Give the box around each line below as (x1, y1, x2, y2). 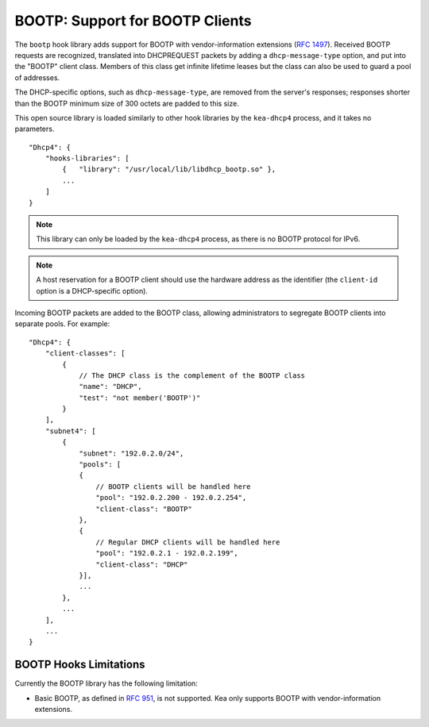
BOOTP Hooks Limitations (14, 658, 146, 671)
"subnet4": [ (44, 426, 96, 436)
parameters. (14, 124, 55, 134)
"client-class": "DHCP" (95, 560, 188, 569)
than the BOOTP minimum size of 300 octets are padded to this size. (14, 98, 240, 108)
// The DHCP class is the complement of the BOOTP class (79, 371, 306, 380)
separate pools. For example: (14, 319, 110, 329)
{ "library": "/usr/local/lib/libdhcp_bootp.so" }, (62, 165, 276, 174)
